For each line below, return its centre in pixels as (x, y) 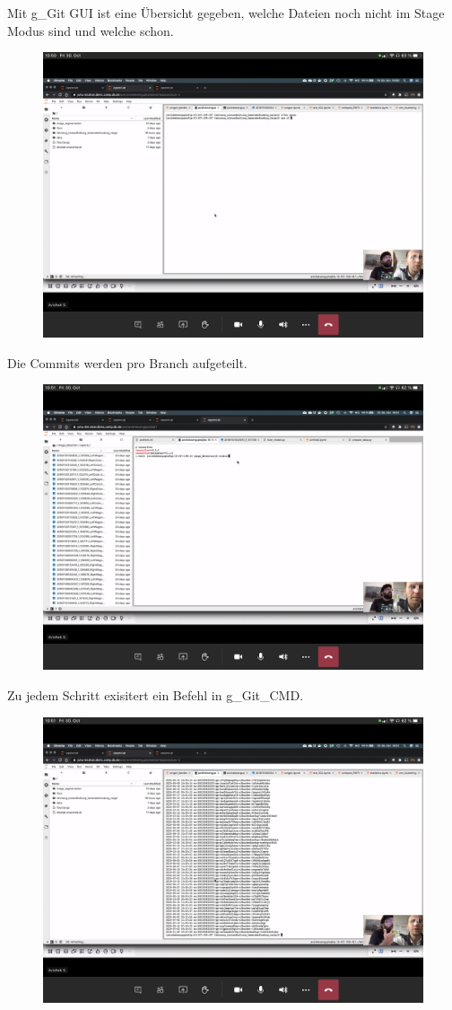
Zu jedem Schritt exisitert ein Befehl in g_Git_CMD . (156, 694)
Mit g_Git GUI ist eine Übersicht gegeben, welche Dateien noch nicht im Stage (226, 13)
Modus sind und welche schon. (91, 30)
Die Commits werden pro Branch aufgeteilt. (127, 362)
